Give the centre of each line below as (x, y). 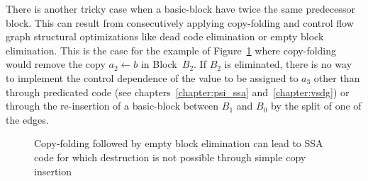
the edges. (27, 119)
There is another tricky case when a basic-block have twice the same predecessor (180, 8)
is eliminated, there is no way (288, 64)
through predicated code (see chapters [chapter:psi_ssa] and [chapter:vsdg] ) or (178, 92)
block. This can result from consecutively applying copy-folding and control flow (180, 22)
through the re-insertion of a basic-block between (112, 106)
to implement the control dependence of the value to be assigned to (152, 77)
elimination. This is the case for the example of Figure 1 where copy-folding (171, 50)
